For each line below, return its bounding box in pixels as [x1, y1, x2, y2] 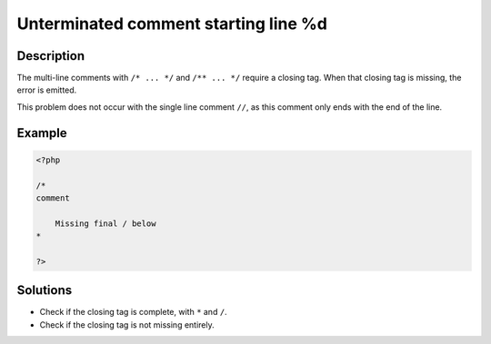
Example [16, 125, 67, 141]
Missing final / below [55, 218, 156, 229]
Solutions [16, 282, 73, 299]
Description [16, 48, 85, 64]
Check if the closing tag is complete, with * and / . [39, 307, 227, 318]
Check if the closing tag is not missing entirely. [39, 319, 215, 330]
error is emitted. [16, 84, 77, 95]
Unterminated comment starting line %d [16, 14, 327, 34]
